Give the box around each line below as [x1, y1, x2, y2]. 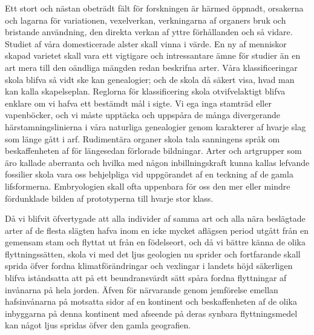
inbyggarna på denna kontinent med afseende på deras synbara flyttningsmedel [5, 307, 298, 319]
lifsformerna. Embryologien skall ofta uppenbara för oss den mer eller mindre [5, 179, 290, 192]
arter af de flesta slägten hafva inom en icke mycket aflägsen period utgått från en [5, 224, 309, 236]
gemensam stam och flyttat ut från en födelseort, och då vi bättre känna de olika [5, 236, 306, 248]
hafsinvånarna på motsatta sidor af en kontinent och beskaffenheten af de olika [5, 295, 298, 308]
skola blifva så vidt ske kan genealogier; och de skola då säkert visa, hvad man [5, 73, 295, 85]
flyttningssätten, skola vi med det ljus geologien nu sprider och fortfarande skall [5, 247, 301, 260]
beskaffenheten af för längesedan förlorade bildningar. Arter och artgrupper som [5, 144, 302, 157]
